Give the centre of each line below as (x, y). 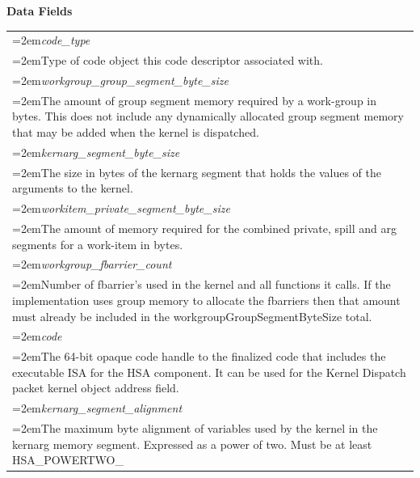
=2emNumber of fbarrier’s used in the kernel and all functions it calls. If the (202, 284)
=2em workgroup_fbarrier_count (92, 264)
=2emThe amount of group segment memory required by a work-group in (195, 100)
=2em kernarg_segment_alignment (97, 408)
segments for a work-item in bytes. (98, 244)
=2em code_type (51, 40)
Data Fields (40, 11)
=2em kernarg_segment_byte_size (96, 152)
